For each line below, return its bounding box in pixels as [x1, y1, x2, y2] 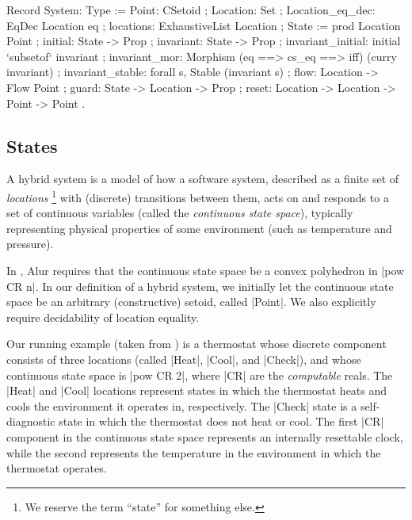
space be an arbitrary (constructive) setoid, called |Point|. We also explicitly [6, 293, 376, 310]
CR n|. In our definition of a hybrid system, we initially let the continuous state [6, 277, 394, 294]
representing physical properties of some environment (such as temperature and [6, 220, 392, 236]
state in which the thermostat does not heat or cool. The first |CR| [59, 413, 384, 430]
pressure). [6, 235, 54, 252]
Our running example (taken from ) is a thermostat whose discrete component [6, 335, 387, 352]
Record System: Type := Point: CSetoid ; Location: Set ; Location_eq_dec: [6, 2, 376, 17]
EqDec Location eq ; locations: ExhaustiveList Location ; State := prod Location [6, 17, 401, 33]
